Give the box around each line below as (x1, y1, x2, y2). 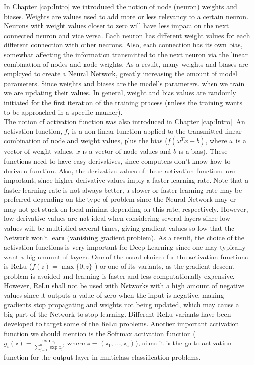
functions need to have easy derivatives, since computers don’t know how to (4, 155, 231, 166)
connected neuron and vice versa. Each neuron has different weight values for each (4, 30, 250, 40)
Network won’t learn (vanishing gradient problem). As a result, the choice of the (4, 232, 244, 242)
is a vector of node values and (82, 146, 171, 156)
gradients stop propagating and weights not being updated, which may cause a (4, 299, 239, 309)
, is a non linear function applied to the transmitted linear (67, 126, 242, 136)
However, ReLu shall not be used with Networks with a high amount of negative (4, 280, 245, 290)
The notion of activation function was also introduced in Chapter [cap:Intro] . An (4, 116, 245, 127)
